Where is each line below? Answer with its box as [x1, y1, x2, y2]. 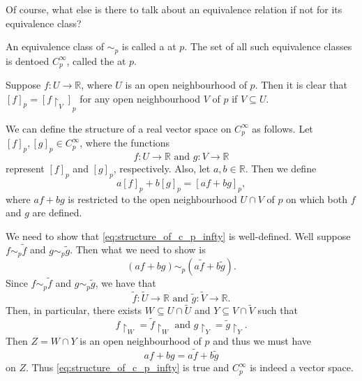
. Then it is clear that [255, 77, 347, 92]
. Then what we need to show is [70, 242, 206, 257]
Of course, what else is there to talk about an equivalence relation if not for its [6, 2, 342, 16]
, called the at [66, 53, 126, 68]
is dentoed [6, 53, 50, 68]
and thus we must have [213, 334, 312, 348]
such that [257, 303, 298, 317]
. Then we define [245, 161, 317, 176]
